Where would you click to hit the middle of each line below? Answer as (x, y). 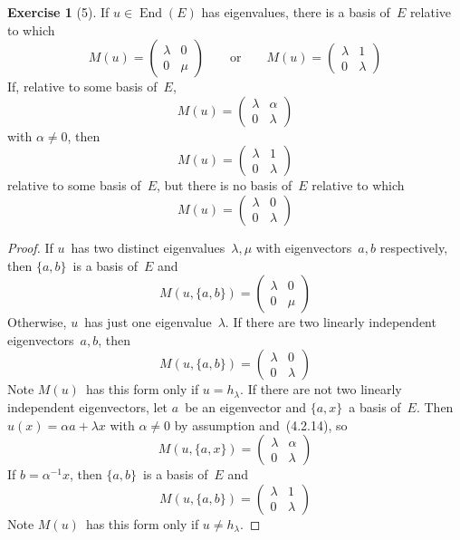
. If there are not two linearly (321, 389)
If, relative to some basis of (82, 87)
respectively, (414, 247)
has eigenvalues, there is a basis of (296, 12)
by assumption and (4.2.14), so (261, 424)
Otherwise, (37, 322)
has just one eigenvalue (148, 322)
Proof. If (30, 247)
